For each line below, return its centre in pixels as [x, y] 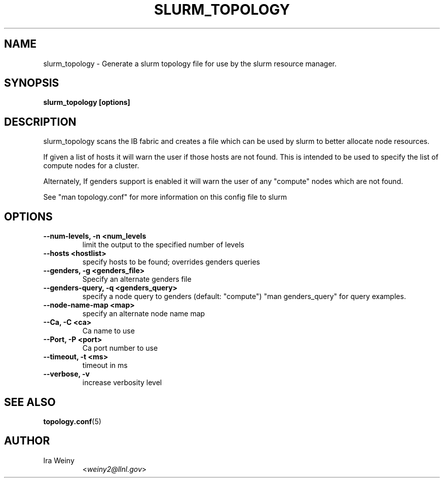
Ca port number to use [120, 348]
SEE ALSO [30, 402]
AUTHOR [27, 441]
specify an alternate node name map [144, 314]
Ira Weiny [59, 460]
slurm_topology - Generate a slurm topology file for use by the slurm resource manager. [190, 63]
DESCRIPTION [40, 122]
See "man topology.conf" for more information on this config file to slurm [165, 197]
